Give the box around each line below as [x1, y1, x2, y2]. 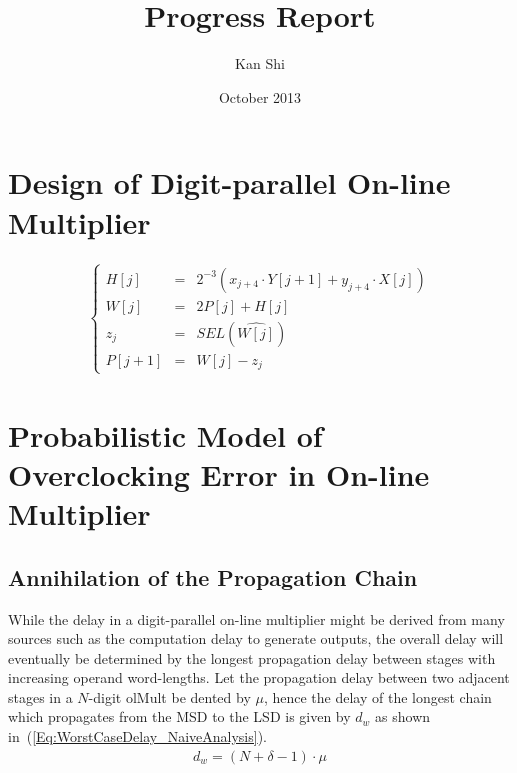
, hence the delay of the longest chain [263, 686, 492, 707]
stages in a [8, 686, 73, 707]
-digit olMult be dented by [88, 686, 251, 707]
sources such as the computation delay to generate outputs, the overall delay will [8, 628, 504, 649]
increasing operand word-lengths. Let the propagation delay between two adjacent [8, 667, 510, 688]
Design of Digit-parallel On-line [8, 162, 451, 203]
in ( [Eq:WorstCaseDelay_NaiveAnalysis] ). [8, 726, 267, 747]
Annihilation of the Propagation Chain [8, 561, 418, 592]
